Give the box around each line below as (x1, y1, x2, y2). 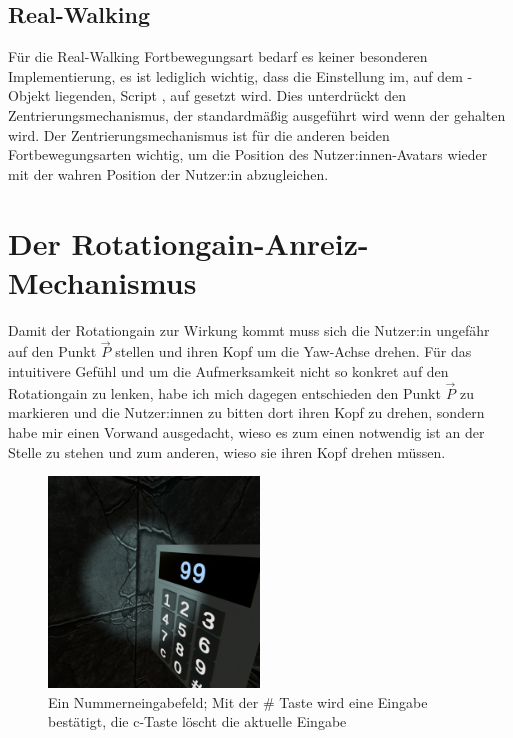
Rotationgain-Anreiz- (71, 222, 369, 263)
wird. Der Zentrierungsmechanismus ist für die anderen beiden (8, 124, 390, 145)
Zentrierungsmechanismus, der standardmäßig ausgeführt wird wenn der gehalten (8, 104, 506, 125)
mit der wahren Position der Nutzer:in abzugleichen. (8, 163, 329, 184)
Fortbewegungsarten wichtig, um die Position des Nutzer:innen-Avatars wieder (8, 144, 488, 165)
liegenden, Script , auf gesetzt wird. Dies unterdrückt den (55, 85, 406, 106)
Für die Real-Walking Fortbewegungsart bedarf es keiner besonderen (8, 46, 428, 67)
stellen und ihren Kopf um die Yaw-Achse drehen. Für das (115, 341, 472, 362)
